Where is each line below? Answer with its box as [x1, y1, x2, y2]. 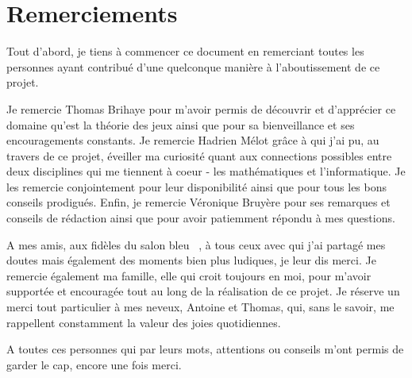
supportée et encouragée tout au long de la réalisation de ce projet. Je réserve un [6, 283, 400, 299]
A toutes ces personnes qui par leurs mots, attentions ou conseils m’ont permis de [6, 341, 404, 357]
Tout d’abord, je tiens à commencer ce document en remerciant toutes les [6, 43, 364, 60]
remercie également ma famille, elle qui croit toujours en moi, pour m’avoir [6, 267, 372, 283]
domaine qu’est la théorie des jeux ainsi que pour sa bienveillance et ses [6, 116, 355, 133]
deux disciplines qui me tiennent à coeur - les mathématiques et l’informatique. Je [6, 163, 406, 179]
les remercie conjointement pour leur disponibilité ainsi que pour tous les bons [6, 178, 387, 195]
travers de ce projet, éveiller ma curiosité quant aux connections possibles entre [6, 147, 392, 164]
